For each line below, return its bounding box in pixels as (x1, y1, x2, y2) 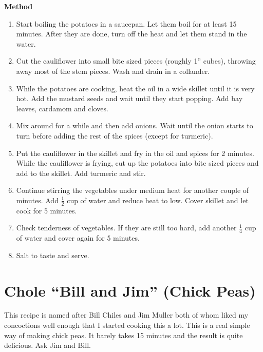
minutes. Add (16, 194, 59, 205)
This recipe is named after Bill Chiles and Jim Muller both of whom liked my (4, 309, 249, 320)
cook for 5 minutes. (16, 205, 77, 216)
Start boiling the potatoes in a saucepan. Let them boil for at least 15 (16, 18, 237, 29)
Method (4, 1, 33, 11)
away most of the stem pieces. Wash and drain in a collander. (16, 65, 210, 76)
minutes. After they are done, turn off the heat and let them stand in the (16, 28, 247, 39)
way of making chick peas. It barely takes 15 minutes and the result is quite (4, 329, 243, 340)
